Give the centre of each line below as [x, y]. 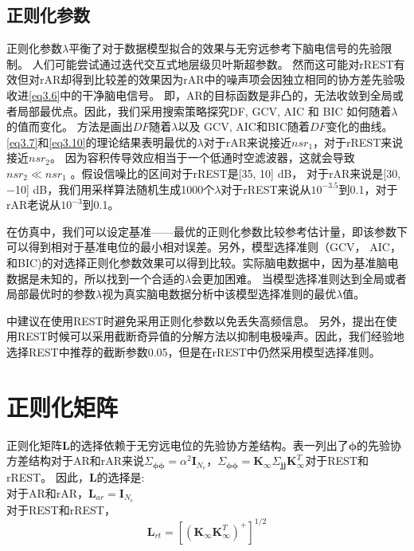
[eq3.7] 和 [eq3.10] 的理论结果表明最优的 [102, 142]
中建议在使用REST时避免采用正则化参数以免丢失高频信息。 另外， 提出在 [196, 320]
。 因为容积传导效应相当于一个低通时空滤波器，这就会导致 [203, 157]
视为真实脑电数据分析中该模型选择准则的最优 [219, 294]
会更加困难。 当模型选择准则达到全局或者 [299, 278]
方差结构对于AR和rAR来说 [76, 460]
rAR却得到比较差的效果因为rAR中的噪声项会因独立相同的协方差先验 [217, 79]
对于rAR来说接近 [248, 142]
